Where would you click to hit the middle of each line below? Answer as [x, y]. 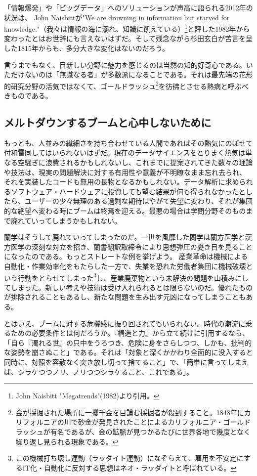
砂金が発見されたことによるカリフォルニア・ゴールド [164, 422]
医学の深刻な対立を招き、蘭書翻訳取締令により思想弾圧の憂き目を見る [125, 246]
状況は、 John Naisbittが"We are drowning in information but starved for [117, 17]
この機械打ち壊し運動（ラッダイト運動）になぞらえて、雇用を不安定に [129, 458]
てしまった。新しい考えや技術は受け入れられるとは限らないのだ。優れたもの [128, 287]
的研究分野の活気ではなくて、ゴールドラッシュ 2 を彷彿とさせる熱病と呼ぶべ [126, 85]
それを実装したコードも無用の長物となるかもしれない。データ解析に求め [122, 182]
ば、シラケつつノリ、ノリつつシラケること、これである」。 [99, 371]
